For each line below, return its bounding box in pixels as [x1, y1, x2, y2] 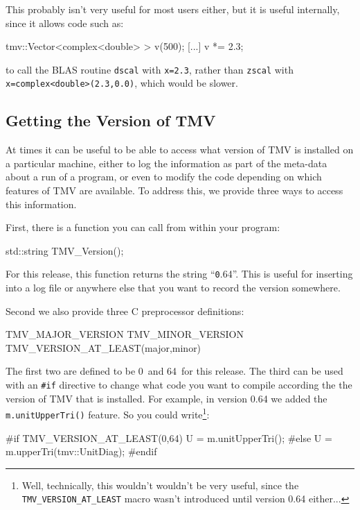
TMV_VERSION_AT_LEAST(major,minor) [6, 340, 201, 355]
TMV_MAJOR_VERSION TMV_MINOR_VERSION [6, 327, 244, 341]
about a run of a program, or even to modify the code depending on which [6, 169, 322, 184]
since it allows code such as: [6, 15, 124, 30]
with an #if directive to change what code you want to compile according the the [6, 377, 352, 392]
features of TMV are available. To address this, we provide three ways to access [6, 183, 343, 198]
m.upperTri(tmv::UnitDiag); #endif [6, 444, 157, 459]
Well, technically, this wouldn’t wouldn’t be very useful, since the [21, 477, 299, 492]
